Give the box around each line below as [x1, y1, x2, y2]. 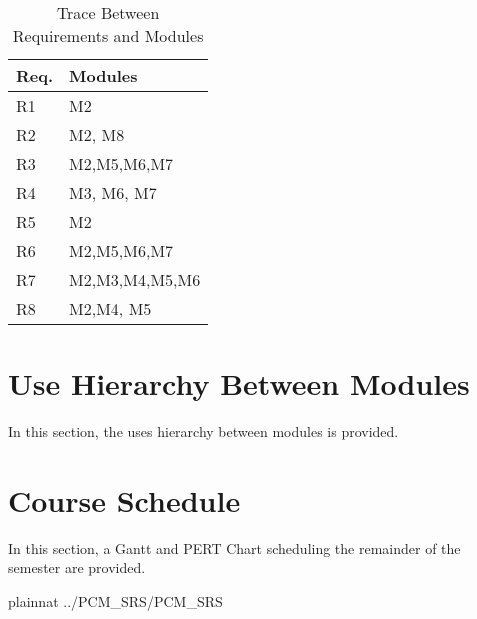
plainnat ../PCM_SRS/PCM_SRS [8, 591, 223, 612]
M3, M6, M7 [69, 181, 157, 204]
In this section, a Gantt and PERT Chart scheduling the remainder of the [8, 537, 461, 558]
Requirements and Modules [12, 24, 204, 47]
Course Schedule [8, 479, 241, 520]
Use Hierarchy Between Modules [8, 363, 470, 404]
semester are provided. [8, 557, 146, 578]
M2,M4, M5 [69, 297, 152, 320]
